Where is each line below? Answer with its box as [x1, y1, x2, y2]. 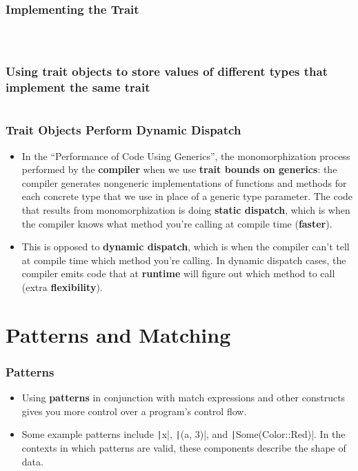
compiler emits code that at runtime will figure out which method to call [21, 266, 335, 281]
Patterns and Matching [6, 320, 231, 348]
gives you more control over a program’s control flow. [21, 403, 247, 418]
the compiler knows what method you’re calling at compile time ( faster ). [21, 216, 332, 230]
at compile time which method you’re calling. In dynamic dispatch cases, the [21, 252, 346, 267]
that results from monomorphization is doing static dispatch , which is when [21, 202, 350, 217]
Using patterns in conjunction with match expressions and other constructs [21, 390, 346, 405]
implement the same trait [6, 79, 150, 96]
